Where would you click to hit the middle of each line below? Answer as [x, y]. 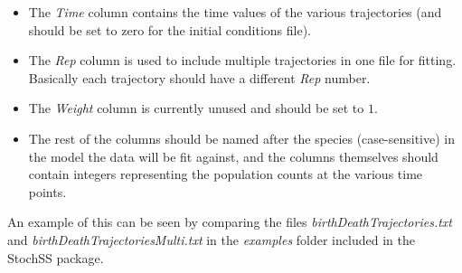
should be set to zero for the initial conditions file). [170, 29]
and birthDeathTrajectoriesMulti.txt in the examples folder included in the [211, 239]
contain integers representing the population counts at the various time [226, 174]
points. [47, 191]
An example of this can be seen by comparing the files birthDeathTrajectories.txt [230, 222]
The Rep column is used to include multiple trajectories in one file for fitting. [242, 60]
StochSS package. [56, 257]
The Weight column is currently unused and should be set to [196, 108]
